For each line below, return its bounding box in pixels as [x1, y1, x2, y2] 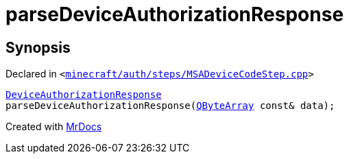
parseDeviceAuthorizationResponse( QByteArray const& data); [5, 100, 335, 112]
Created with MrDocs [5, 121, 102, 133]
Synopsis [5, 38, 71, 56]
